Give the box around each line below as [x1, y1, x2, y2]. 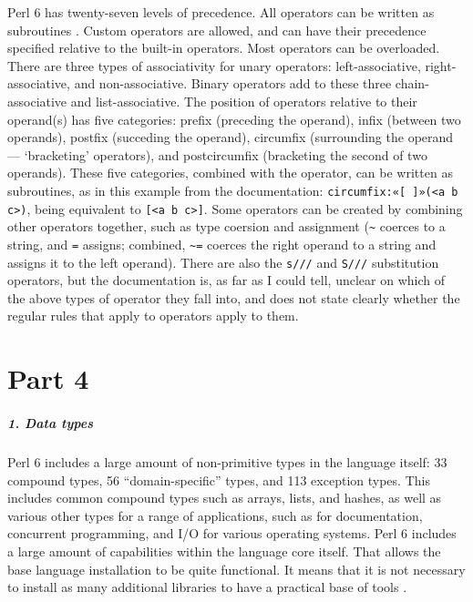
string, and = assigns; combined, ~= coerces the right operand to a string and [7, 234, 437, 253]
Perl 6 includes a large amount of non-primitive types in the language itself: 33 [7, 452, 447, 471]
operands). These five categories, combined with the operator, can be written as [7, 163, 453, 182]
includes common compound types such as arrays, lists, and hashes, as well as [7, 488, 442, 507]
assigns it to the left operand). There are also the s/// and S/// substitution [7, 252, 439, 271]
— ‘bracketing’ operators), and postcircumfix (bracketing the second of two [7, 145, 427, 164]
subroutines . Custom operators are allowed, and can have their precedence [7, 20, 427, 39]
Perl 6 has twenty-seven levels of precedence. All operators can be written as [7, 3, 435, 21]
